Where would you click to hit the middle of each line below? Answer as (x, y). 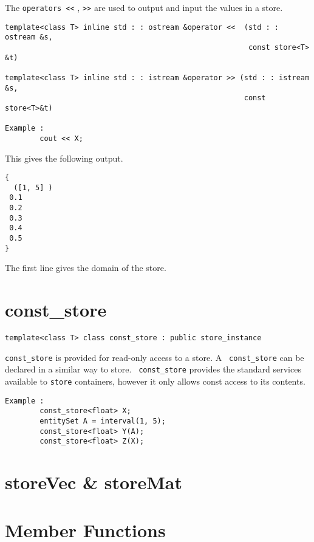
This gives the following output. (64, 158)
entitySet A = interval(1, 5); (103, 421)
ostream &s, (29, 37)
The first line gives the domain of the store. (86, 268)
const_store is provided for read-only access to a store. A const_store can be (155, 357)
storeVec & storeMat (94, 482)
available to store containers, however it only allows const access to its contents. (155, 381)
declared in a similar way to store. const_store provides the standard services (153, 369)
